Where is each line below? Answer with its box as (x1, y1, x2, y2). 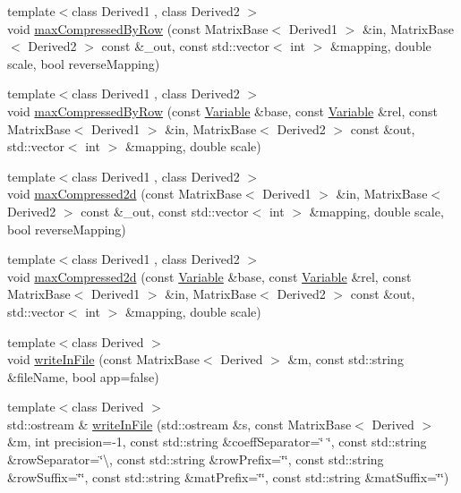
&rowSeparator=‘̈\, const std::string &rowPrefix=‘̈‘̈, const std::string (7, 450, 384, 469)
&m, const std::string (287, 350, 404, 369)
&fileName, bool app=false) (7, 367, 159, 386)
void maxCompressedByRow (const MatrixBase (7, 19, 269, 38)
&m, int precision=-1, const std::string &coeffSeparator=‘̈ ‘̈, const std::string (7, 432, 427, 451)
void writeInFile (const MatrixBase (7, 350, 200, 369)
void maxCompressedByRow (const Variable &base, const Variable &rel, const (7, 101, 438, 120)
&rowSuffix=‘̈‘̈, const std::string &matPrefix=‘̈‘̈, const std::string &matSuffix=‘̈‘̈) (7, 467, 449, 486)
